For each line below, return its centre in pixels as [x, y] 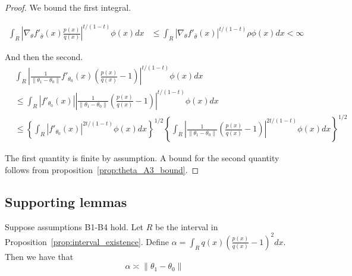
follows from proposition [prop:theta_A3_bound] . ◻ [102, 169]
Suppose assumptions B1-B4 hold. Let [74, 226]
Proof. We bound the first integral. [68, 7]
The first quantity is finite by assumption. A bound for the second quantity [142, 158]
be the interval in [187, 226]
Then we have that [39, 256]
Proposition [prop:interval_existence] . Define [87, 241]
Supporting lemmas [66, 201]
